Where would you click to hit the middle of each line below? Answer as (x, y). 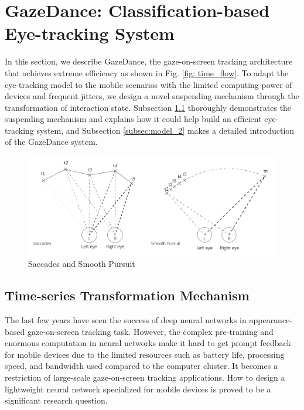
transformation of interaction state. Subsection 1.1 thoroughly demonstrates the (148, 107)
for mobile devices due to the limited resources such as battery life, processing (145, 354)
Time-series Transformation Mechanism (127, 295)
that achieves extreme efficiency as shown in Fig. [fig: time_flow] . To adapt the (147, 72)
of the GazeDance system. (51, 142)
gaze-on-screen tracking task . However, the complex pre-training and (150, 331)
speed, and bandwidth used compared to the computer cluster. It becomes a (141, 366)
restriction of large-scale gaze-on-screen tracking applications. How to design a (145, 377)
